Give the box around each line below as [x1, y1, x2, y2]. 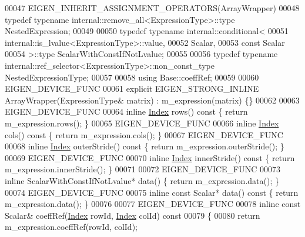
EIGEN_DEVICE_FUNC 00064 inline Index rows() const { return [5, 105, 248, 118]
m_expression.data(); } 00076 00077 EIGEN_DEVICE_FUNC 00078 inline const [5, 198, 301, 210]
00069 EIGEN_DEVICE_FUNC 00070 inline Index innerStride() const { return [5, 151, 295, 163]
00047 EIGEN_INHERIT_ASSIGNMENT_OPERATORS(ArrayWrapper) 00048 [5, 2, 300, 14]
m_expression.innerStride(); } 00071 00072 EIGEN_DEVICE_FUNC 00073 [5, 163, 281, 175]
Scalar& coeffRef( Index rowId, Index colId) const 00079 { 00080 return [5, 209, 260, 221]
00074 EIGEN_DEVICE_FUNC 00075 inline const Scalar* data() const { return [5, 186, 299, 198]
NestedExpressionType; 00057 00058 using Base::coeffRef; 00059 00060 [5, 71, 259, 83]
